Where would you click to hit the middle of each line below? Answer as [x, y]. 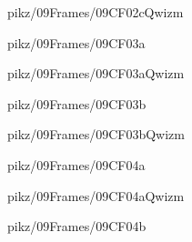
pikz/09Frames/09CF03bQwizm [96, 134]
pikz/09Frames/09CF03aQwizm [96, 73]
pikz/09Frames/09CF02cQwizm [96, 12]
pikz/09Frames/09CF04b [77, 226]
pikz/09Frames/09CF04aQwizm [96, 195]
